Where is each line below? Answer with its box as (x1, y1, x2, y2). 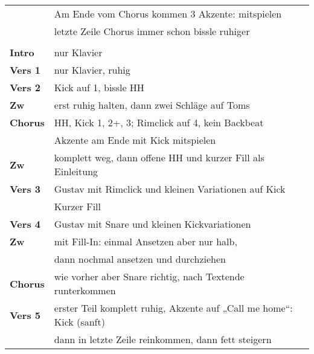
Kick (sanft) (54, 315, 105, 329)
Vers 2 (10, 80, 40, 94)
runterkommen (54, 283, 116, 297)
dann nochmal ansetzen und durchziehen (54, 252, 226, 266)
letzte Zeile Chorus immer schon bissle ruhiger (54, 24, 250, 38)
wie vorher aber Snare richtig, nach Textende (54, 269, 245, 283)
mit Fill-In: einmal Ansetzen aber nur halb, (54, 234, 237, 248)
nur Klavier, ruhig (54, 63, 130, 77)
